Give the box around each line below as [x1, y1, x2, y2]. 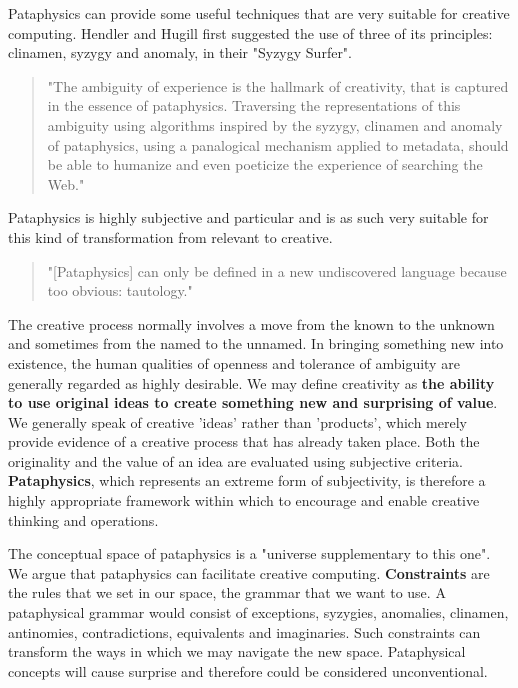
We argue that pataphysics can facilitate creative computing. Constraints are [8, 562, 490, 583]
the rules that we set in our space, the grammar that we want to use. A [8, 582, 446, 603]
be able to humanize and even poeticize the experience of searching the [47, 154, 483, 175]
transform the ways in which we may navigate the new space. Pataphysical [8, 641, 466, 662]
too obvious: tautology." [47, 280, 193, 301]
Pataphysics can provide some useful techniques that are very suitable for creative [8, 3, 510, 23]
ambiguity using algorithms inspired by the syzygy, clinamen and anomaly [47, 114, 503, 135]
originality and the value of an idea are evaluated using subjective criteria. [8, 450, 463, 471]
